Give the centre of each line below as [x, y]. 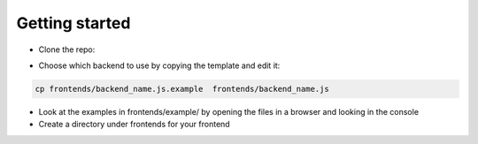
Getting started [73, 23]
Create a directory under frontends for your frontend [134, 125]
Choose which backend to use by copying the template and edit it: [159, 65]
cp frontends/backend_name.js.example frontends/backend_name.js [182, 89]
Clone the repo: [67, 49]
